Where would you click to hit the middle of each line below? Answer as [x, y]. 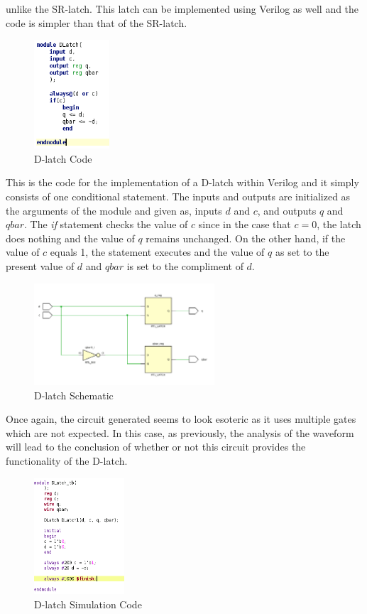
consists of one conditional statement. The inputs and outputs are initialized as [178, 196]
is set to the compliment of [185, 266]
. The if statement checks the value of [106, 224]
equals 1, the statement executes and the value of [157, 252]
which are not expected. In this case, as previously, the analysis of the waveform [180, 432]
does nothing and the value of [70, 238]
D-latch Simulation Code [88, 604]
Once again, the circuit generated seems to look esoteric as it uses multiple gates [181, 419]
